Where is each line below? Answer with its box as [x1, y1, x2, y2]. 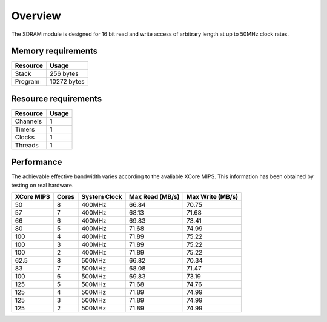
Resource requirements [11, 93, 102, 104]
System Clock [81, 193, 122, 201]
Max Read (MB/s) [129, 193, 180, 201]
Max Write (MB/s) [186, 193, 239, 201]
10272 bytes [49, 78, 85, 86]
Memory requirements [11, 46, 98, 56]
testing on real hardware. [11, 181, 74, 189]
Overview [11, 9, 61, 22]
